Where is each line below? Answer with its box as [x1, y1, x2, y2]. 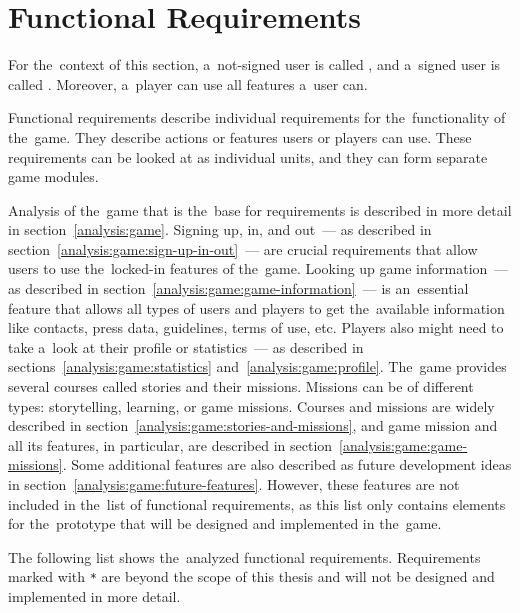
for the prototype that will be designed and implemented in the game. [8, 513, 442, 534]
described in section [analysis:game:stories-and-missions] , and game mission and [8, 415, 498, 436]
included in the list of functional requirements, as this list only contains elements [8, 493, 506, 514]
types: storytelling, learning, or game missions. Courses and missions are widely [8, 395, 495, 416]
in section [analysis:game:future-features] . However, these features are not [8, 474, 460, 494]
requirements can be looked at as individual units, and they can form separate [8, 146, 488, 167]
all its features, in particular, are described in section [8, 434, 333, 455]
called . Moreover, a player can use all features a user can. [8, 73, 368, 94]
